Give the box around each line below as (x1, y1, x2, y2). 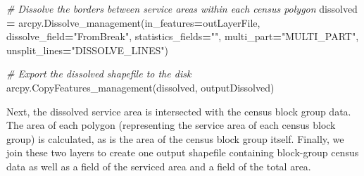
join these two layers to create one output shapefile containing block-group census (6, 145, 359, 160)
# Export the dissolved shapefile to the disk (6, 66, 192, 81)
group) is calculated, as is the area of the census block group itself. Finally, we (6, 131, 344, 146)
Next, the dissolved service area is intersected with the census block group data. (6, 103, 351, 118)
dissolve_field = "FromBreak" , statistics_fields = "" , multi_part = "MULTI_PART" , (6, 29, 359, 44)
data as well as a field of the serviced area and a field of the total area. (6, 158, 311, 173)
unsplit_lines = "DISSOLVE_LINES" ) (6, 42, 168, 57)
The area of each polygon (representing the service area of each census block (6, 118, 336, 132)
